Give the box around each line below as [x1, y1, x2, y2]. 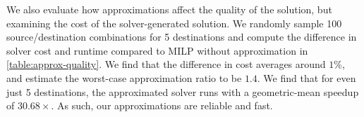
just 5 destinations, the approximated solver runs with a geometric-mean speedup [6, 84, 359, 99]
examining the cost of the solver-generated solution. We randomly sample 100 [6, 15, 342, 30]
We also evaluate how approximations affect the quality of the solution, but [6, 2, 332, 16]
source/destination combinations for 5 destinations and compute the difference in [6, 29, 357, 44]
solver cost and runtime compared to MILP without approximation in [6, 43, 308, 57]
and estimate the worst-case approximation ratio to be [6, 70, 242, 85]
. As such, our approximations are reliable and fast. [51, 98, 273, 113]
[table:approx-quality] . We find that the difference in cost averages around [6, 57, 326, 71]
